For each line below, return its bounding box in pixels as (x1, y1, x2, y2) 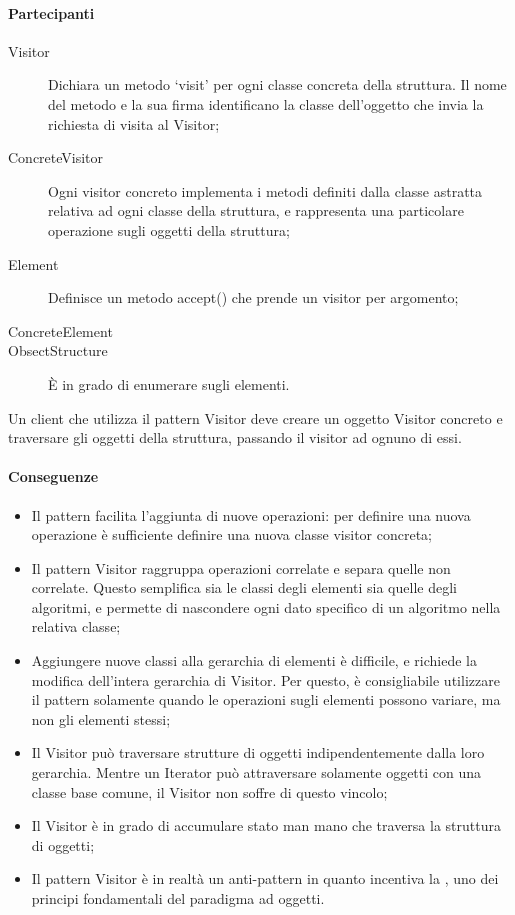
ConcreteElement (8, 320, 113, 341)
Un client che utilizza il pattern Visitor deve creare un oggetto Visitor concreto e (8, 407, 503, 428)
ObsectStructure (8, 340, 108, 361)
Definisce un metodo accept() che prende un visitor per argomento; (48, 287, 459, 308)
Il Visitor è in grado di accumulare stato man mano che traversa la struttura (31, 815, 501, 836)
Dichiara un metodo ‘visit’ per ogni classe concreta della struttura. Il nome (48, 74, 507, 95)
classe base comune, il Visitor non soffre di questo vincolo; (31, 781, 388, 802)
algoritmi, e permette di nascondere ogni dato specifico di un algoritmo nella (31, 596, 501, 617)
